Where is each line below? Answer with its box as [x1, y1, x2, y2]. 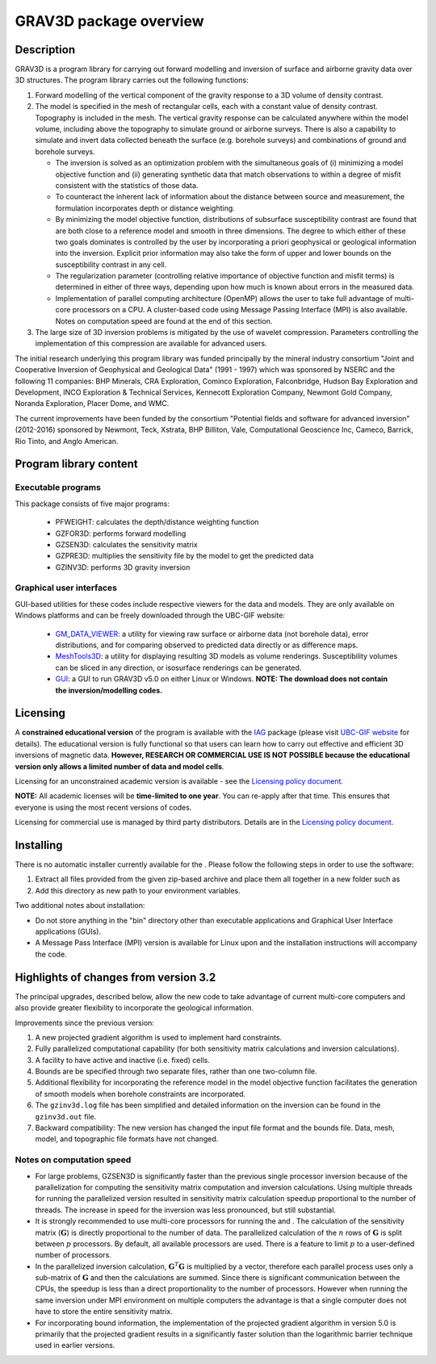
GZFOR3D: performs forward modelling [55, 529, 187, 538]
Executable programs [15, 482, 101, 493]
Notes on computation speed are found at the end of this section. [55, 316, 273, 326]
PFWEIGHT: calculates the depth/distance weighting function [55, 517, 259, 527]
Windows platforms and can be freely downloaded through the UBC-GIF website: [15, 610, 286, 621]
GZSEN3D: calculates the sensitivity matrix [55, 539, 198, 549]
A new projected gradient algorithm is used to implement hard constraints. [35, 1032, 283, 1042]
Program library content [15, 457, 139, 471]
